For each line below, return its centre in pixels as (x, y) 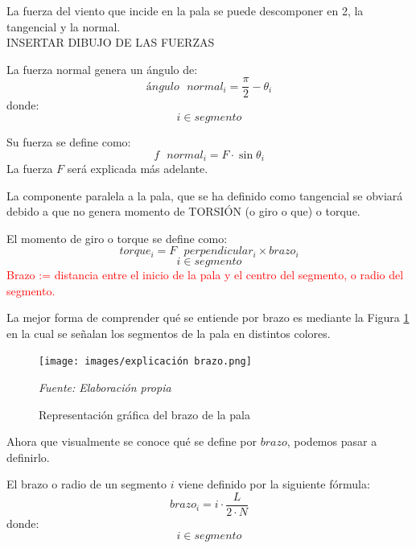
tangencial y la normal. (64, 26)
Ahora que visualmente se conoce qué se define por (132, 441)
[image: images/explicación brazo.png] (145, 362)
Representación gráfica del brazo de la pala (144, 414)
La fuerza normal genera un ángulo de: (102, 69)
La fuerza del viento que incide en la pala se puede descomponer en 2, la (185, 10)
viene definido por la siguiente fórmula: (274, 484)
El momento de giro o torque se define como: (117, 238)
